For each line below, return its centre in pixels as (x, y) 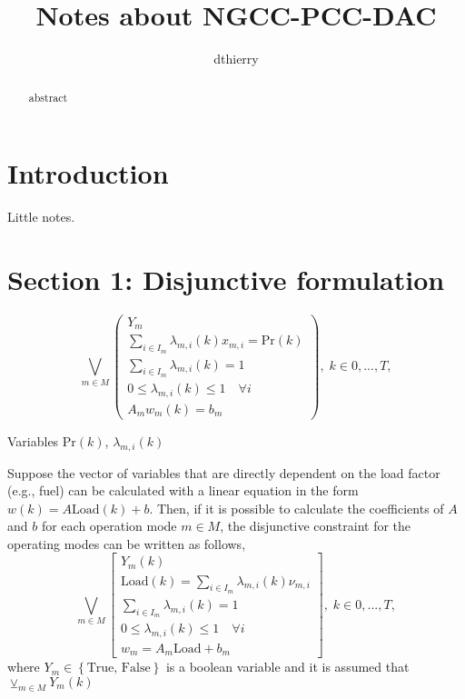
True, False (119, 669)
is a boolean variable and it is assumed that (287, 667)
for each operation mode (109, 526)
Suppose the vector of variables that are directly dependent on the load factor (224, 472)
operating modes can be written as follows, (127, 543)
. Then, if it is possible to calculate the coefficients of (297, 508)
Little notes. (41, 217)
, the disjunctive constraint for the (316, 526)
